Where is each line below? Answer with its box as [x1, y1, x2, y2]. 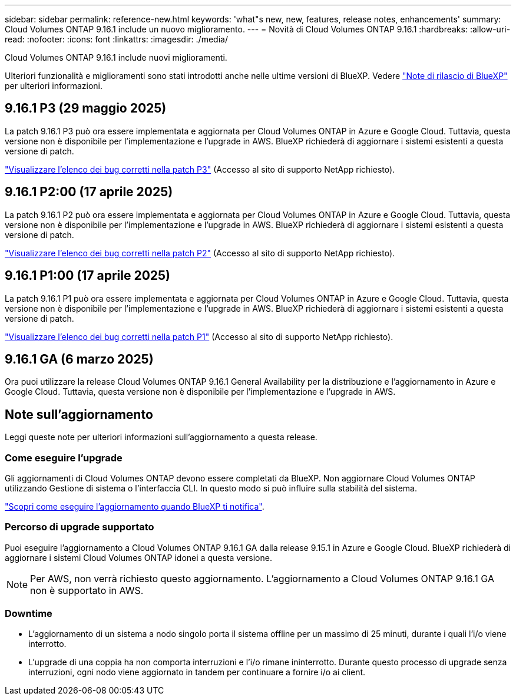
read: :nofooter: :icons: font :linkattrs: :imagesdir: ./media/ [5, 34, 228, 44]
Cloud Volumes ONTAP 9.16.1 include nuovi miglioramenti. [5, 52, 227, 62]
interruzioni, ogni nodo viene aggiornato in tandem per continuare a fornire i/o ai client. [28, 667, 366, 678]
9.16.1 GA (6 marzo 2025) [5, 351, 154, 366]
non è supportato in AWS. [30, 584, 144, 596]
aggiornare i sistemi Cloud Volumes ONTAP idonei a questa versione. [5, 552, 272, 563]
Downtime [5, 607, 52, 620]
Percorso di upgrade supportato [5, 521, 154, 533]
